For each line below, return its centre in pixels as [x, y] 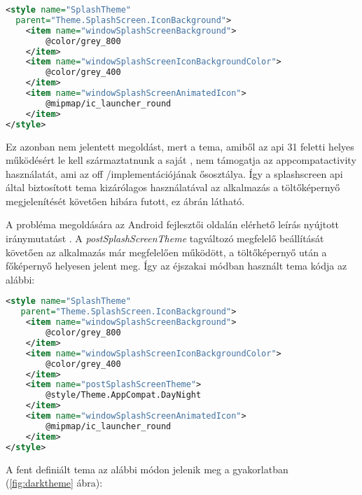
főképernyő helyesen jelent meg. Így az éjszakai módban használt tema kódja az [176, 266]
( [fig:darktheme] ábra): [54, 483]
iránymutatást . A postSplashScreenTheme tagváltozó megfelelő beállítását [165, 238]
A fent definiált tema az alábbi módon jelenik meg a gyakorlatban [147, 469]
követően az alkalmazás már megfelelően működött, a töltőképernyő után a [166, 252]
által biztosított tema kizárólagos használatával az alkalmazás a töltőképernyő [173, 187]
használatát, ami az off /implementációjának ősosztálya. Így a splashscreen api [174, 173]
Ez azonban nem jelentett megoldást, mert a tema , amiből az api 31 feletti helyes [180, 146]
